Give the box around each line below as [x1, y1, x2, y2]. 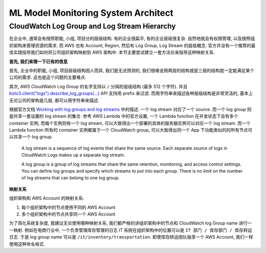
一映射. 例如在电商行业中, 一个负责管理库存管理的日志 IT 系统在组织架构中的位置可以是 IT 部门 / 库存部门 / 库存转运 [9, 227, 252, 233]
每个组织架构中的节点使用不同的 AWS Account [21, 204, 116, 210]
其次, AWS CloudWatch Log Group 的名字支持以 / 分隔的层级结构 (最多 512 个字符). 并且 [9, 83, 188, 89]
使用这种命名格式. [9, 241, 45, 247]
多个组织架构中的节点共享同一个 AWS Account [21, 211, 116, 217]
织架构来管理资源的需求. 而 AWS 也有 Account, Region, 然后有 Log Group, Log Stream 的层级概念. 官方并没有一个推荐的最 [9, 42, 256, 48]
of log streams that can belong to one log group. [21, 175, 120, 181]
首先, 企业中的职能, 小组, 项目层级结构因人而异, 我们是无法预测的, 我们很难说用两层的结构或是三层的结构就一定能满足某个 [9, 67, 255, 73]
